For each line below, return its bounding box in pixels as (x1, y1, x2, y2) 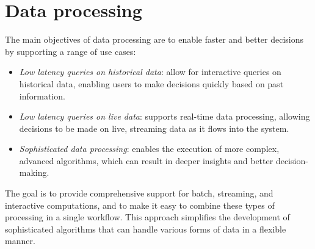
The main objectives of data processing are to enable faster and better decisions (5, 33, 304, 46)
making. (19, 166, 49, 179)
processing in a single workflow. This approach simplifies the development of (5, 211, 290, 223)
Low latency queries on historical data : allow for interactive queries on (19, 65, 281, 78)
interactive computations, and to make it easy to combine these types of (5, 198, 275, 211)
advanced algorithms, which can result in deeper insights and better (19, 154, 273, 167)
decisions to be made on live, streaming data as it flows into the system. (19, 121, 289, 134)
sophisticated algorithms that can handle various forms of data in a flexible (5, 222, 286, 235)
